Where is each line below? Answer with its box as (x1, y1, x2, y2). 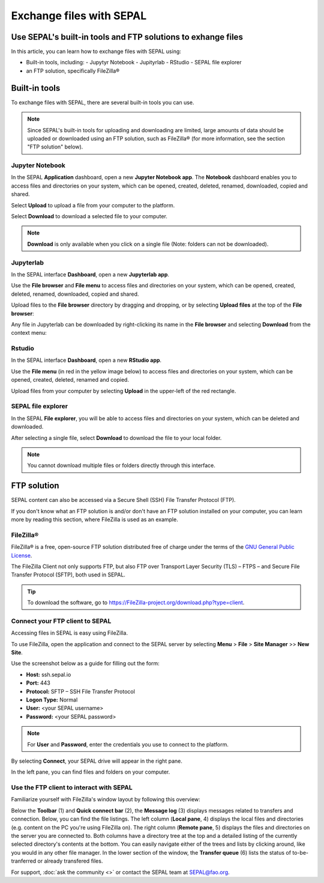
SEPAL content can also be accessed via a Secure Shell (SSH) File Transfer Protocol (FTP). (11, 496, 236, 504)
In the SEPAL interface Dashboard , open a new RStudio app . (11, 356, 162, 364)
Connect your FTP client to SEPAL (11, 617, 112, 625)
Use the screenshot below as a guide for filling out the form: (11, 660, 160, 667)
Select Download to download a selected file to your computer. (11, 213, 168, 220)
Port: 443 (26, 679, 51, 686)
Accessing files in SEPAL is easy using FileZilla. (11, 629, 128, 637)
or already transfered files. (37, 857, 103, 865)
